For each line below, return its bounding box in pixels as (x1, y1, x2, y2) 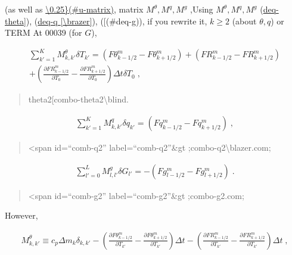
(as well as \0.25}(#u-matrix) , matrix (5, 3, 144, 15)
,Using (190, 3, 213, 15)
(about (232, 14, 257, 27)
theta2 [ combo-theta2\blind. (28, 93, 129, 105)
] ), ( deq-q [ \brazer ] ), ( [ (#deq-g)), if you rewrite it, (23, 14, 207, 27)
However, (5, 209, 38, 222)
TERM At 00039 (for (5, 26, 82, 39)
